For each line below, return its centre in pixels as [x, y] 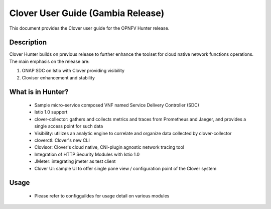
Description [28, 42]
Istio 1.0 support [51, 112]
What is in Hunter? [39, 92]
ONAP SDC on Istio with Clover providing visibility [73, 71]
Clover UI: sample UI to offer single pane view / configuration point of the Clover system [125, 168]
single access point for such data [69, 126]
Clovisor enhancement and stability [58, 77]
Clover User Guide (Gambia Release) [87, 13]
